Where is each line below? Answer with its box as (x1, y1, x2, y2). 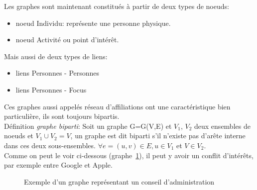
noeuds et (4, 130, 33, 141)
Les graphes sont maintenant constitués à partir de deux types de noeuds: (4, 1, 229, 11)
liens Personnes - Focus (15, 84, 87, 95)
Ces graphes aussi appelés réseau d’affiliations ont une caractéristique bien (4, 101, 231, 111)
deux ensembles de (194, 120, 251, 131)
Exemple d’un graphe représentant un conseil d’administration (24, 176, 215, 187)
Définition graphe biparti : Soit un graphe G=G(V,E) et (4, 120, 172, 131)
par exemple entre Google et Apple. (4, 160, 113, 170)
